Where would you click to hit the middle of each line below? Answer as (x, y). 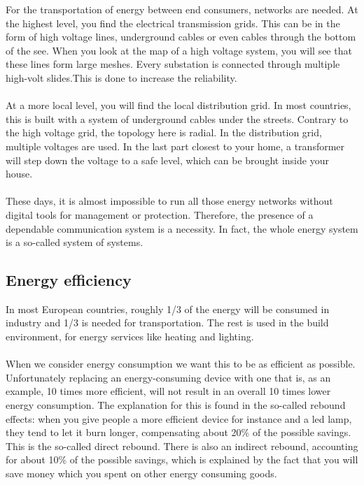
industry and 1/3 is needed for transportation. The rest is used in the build (167, 323)
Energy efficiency (69, 280)
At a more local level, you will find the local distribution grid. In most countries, (178, 105)
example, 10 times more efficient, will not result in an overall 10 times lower (168, 391)
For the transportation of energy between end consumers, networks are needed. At (182, 9)
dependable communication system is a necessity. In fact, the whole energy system (182, 228)
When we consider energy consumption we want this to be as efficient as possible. (181, 364)
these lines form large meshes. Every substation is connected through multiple (173, 64)
